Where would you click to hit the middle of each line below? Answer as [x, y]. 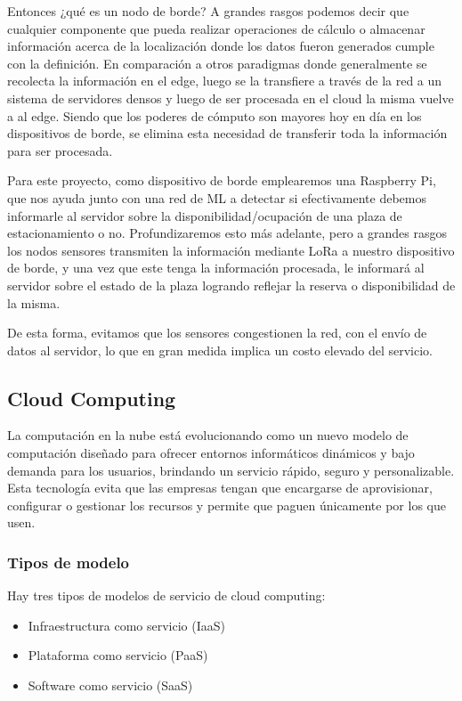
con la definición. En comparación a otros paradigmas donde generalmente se [217, 63]
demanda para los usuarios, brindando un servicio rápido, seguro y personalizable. [231, 470]
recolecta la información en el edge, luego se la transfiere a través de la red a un [225, 81]
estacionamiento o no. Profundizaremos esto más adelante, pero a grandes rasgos [227, 233]
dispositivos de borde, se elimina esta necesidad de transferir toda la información [227, 133]
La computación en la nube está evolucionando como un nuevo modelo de [208, 435]
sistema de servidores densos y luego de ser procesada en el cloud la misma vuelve [231, 98]
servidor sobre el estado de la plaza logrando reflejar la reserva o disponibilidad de [231, 285]
